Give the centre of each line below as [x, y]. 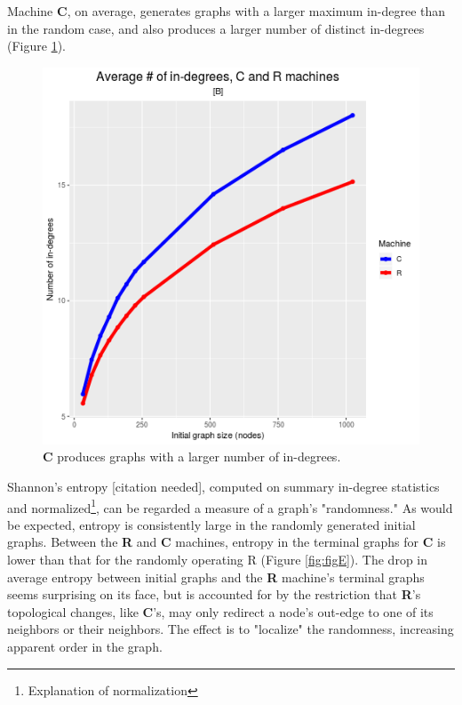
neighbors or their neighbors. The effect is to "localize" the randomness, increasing [231, 629]
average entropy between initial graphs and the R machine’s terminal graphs [216, 577]
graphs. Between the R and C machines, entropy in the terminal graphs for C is [227, 542]
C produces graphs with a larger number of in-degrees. [192, 457]
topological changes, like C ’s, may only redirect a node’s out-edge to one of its [220, 611]
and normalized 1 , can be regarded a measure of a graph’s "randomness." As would [230, 506]
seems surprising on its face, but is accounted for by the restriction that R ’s [214, 594]
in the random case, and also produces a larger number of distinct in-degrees [216, 28]
